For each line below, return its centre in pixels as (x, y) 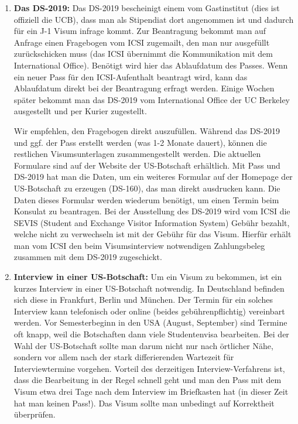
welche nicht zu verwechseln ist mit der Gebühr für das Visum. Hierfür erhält (153, 234)
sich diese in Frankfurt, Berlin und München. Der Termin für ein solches (143, 300)
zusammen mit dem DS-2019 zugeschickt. (88, 257)
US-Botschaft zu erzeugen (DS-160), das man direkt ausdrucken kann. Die (147, 188)
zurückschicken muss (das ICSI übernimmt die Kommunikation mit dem (143, 54)
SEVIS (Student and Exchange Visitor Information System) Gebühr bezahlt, (152, 222)
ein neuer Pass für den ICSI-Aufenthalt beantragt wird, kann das (131, 76)
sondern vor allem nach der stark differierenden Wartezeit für (124, 357)
